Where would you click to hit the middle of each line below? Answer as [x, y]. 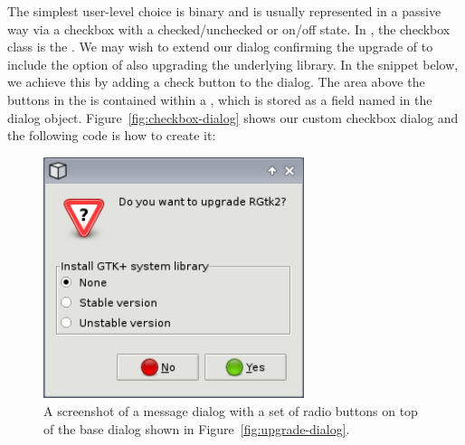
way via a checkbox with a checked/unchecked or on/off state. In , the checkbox [229, 28]
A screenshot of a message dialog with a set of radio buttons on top [231, 411]
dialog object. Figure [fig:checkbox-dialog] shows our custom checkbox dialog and [233, 117]
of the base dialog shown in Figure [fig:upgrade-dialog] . [197, 428]
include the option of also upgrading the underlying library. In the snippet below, [233, 64]
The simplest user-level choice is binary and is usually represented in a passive [224, 11]
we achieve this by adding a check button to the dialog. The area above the [216, 82]
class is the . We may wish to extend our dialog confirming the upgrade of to [220, 47]
